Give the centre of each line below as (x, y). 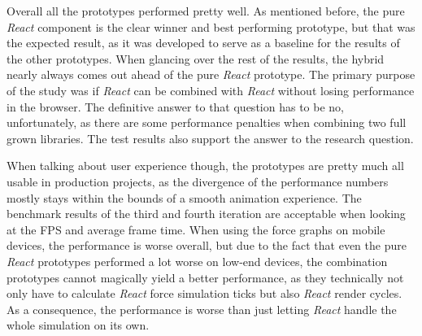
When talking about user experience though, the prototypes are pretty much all (205, 166)
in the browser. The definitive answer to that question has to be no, (175, 106)
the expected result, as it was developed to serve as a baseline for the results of (203, 43)
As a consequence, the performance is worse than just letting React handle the (202, 309)
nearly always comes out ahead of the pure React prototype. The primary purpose (211, 74)
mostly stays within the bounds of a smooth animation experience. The (184, 197)
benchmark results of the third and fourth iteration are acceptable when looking (206, 214)
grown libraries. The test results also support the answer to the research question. (210, 138)
